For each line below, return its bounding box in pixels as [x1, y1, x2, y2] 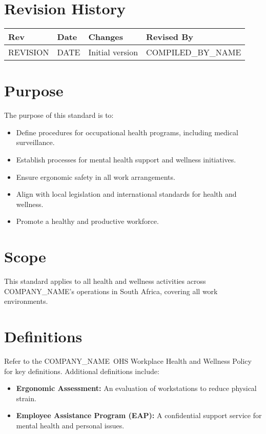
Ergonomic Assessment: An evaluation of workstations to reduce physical [16, 383, 257, 394]
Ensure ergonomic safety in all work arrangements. [16, 171, 175, 182]
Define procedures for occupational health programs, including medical [16, 127, 238, 137]
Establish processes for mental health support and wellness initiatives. [16, 154, 236, 165]
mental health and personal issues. [16, 420, 125, 430]
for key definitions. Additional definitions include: [4, 365, 159, 376]
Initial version [88, 46, 138, 58]
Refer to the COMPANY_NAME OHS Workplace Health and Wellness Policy [4, 356, 252, 366]
